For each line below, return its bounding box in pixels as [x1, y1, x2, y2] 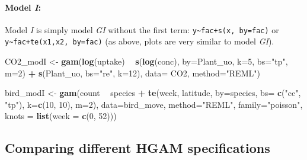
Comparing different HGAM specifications [5, 139, 270, 157]
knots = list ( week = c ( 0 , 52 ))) [5, 110, 117, 122]
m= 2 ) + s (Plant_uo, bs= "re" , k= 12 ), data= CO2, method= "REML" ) [5, 66, 260, 79]
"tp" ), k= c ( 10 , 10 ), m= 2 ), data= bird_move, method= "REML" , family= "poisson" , [5, 98, 303, 110]
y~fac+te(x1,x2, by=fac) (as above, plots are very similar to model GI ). [5, 35, 274, 47]
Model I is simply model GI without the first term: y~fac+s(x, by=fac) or [5, 23, 279, 36]
